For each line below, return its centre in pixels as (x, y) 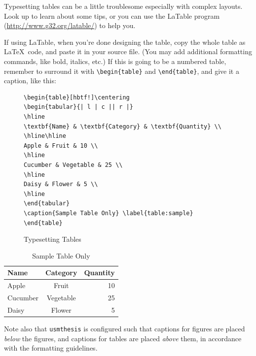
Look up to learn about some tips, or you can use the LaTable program (112, 16)
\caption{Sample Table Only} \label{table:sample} (109, 213)
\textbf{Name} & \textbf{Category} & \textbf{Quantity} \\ (123, 126)
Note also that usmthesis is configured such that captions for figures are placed (125, 328)
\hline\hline (45, 136)
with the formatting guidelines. (51, 348)
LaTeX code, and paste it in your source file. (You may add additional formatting (128, 51)
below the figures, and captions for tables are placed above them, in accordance (123, 338)
